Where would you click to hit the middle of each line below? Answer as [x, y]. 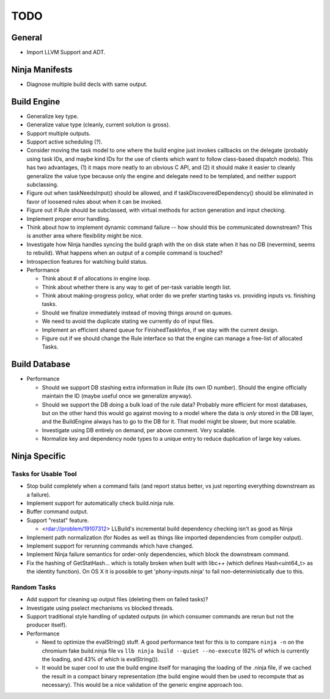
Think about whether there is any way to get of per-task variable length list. [137, 287]
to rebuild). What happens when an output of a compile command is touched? [125, 253]
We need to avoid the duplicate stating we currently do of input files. [128, 321]
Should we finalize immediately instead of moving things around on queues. [137, 313]
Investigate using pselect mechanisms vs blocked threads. [100, 608]
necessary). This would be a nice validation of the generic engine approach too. [143, 685]
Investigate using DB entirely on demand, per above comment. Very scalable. [139, 430]
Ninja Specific [38, 456]
